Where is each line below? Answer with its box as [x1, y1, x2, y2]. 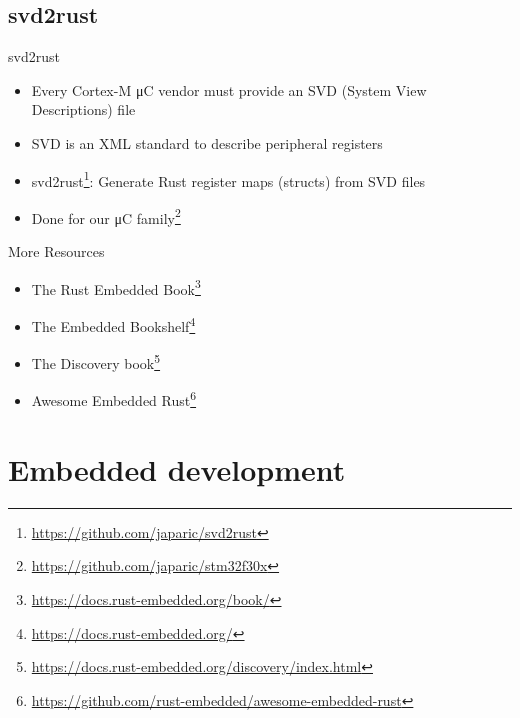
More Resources [8, 241, 105, 262]
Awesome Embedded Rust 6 [31, 387, 197, 411]
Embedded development [8, 448, 346, 489]
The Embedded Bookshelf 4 [31, 312, 196, 336]
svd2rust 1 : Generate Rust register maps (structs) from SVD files [31, 167, 426, 191]
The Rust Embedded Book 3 [31, 275, 201, 299]
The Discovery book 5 [31, 350, 161, 373]
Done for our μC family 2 [31, 204, 181, 228]
